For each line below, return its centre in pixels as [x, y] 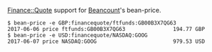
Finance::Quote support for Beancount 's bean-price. [84, 10]
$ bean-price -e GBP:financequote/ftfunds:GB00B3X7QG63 [92, 23]
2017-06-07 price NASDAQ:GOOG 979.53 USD [106, 41]
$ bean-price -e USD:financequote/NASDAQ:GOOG [78, 35]
